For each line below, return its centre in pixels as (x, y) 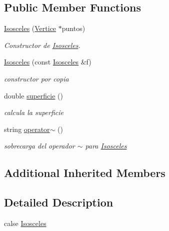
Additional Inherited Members (85, 173)
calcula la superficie (34, 112)
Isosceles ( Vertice (30, 28)
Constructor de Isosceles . (42, 45)
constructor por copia (36, 78)
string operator (27, 129)
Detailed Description (59, 202)
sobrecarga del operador (39, 146)
